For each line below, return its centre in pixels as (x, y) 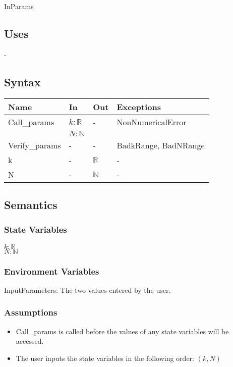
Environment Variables (52, 271)
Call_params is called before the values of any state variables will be (122, 331)
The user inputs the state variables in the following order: (105, 358)
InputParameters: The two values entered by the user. (88, 290)
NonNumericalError (152, 122)
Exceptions (139, 107)
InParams (19, 6)
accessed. (30, 341)
